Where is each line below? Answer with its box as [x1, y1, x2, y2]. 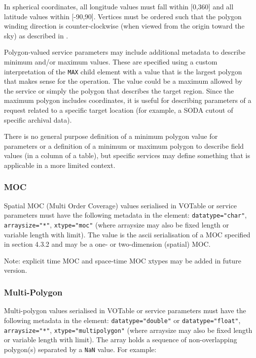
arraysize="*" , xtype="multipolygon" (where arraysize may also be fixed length [4, 325, 253, 335]
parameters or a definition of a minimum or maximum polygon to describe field [4, 140, 244, 151]
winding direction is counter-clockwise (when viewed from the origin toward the [4, 21, 245, 31]
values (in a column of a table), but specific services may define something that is [4, 150, 251, 161]
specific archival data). [4, 114, 72, 125]
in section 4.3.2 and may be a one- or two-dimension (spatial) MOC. [4, 239, 211, 249]
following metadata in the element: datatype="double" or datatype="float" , [4, 315, 241, 325]
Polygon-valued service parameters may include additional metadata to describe [4, 47, 246, 57]
